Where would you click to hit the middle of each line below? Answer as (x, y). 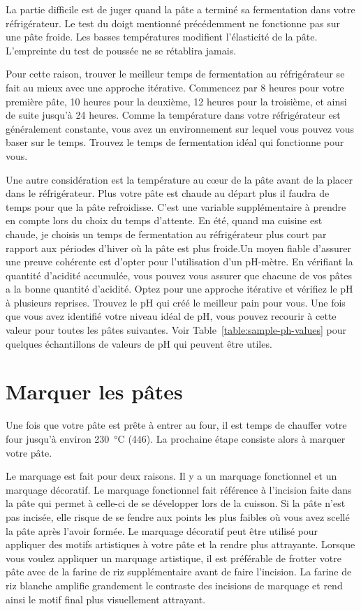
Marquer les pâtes (94, 391)
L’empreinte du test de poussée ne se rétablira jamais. (121, 50)
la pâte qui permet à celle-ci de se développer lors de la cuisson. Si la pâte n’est (176, 503)
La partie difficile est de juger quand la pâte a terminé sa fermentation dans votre (180, 9)
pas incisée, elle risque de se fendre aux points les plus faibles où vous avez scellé (178, 516)
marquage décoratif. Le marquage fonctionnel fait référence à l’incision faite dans (179, 489)
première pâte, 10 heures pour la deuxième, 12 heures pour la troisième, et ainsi (176, 101)
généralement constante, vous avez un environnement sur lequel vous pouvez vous (180, 128)
